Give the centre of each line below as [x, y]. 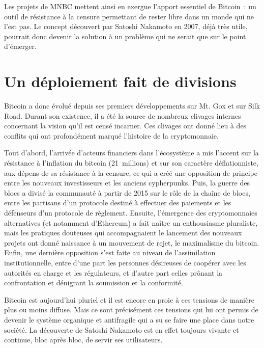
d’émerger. [20, 46]
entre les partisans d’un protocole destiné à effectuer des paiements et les [118, 203]
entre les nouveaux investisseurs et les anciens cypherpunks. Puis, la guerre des [127, 183]
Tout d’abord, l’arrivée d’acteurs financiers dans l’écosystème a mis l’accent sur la [131, 153]
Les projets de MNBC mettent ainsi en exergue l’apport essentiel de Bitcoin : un [130, 6]
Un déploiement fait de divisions [120, 81]
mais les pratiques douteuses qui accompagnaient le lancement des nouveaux [123, 233]
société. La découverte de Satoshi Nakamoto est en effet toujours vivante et [122, 329]
